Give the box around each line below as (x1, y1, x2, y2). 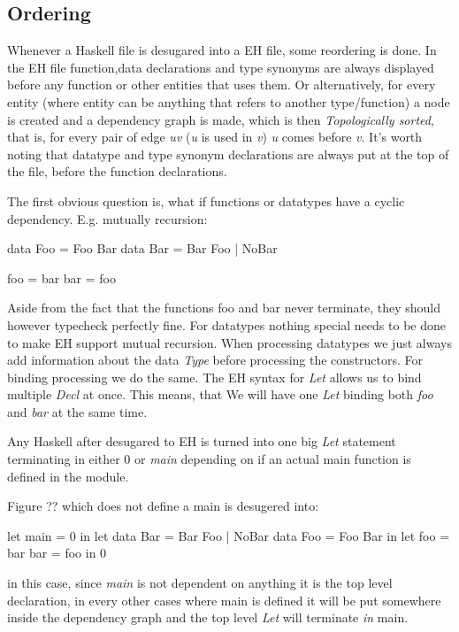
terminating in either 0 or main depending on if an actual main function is (7, 450, 411, 468)
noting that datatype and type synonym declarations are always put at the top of (7, 144, 449, 163)
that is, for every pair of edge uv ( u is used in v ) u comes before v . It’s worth (7, 127, 423, 146)
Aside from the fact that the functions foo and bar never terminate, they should (7, 298, 441, 317)
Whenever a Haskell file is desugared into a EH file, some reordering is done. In (7, 41, 437, 59)
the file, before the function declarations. (7, 162, 227, 181)
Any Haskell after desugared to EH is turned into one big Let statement (7, 432, 396, 451)
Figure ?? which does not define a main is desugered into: (7, 497, 319, 515)
